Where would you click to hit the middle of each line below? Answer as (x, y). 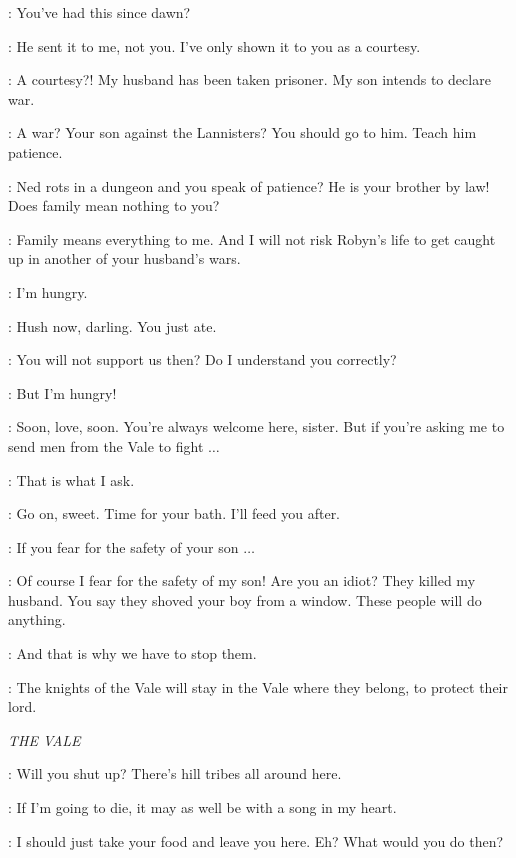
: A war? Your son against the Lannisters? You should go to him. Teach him (242, 132)
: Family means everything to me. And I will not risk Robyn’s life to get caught (252, 238)
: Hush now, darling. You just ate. (112, 325)
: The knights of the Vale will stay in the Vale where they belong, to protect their (258, 686)
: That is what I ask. (71, 479)
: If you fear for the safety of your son (123, 546)
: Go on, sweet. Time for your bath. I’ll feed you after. (174, 513)
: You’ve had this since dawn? (99, 12)
